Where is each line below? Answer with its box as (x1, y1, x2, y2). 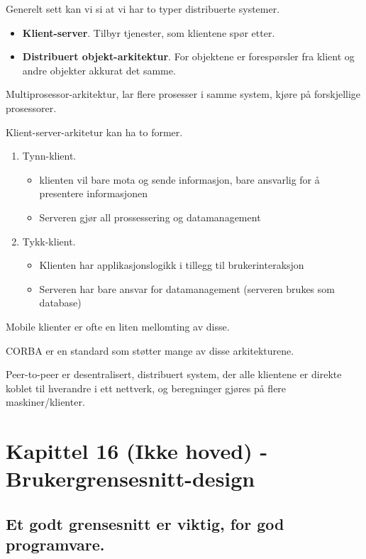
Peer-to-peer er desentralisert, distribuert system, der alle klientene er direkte (6, 367, 342, 382)
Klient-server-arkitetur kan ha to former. (6, 124, 183, 139)
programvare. (6, 533, 105, 555)
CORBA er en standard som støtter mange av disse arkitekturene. (6, 343, 294, 358)
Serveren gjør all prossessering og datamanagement (39, 209, 261, 224)
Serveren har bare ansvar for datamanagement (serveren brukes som (39, 281, 335, 296)
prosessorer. (6, 100, 57, 115)
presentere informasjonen (39, 186, 148, 201)
